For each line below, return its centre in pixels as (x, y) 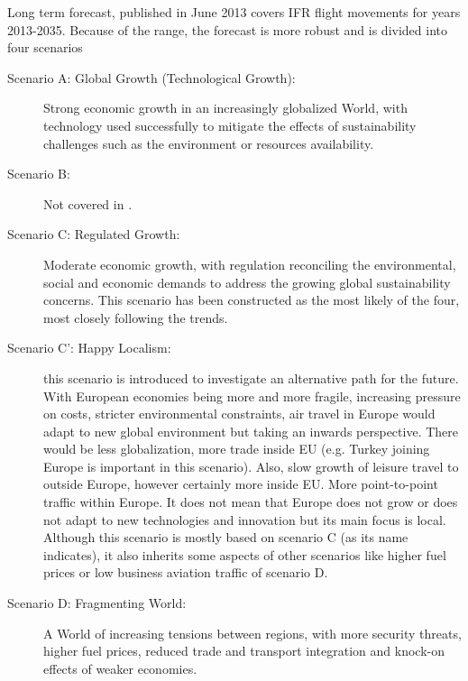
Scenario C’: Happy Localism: (89, 348)
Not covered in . (88, 203)
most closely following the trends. (136, 317)
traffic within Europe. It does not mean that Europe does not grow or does (251, 502)
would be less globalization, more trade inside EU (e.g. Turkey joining (237, 449)
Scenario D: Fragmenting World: (97, 603)
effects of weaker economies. (120, 668)
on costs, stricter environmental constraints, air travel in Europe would (239, 414)
